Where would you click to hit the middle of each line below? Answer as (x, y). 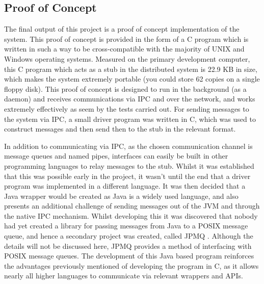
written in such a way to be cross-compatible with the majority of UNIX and (124, 49)
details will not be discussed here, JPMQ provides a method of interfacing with (128, 246)
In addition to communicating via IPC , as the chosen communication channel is (128, 146)
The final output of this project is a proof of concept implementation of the (122, 29)
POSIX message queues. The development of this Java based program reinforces (129, 256)
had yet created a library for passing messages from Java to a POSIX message (126, 226)
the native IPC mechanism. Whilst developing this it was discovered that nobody (131, 215)
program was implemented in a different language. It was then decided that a (125, 186)
